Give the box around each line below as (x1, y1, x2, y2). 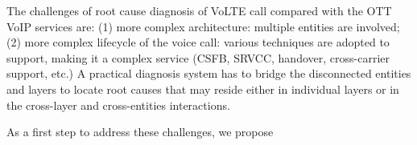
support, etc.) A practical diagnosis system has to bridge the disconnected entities (6, 65, 411, 82)
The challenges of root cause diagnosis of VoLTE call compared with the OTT (6, 2, 392, 18)
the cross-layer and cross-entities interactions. (6, 96, 230, 113)
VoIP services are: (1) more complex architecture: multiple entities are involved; (6, 18, 400, 34)
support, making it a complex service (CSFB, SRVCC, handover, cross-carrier (6, 49, 390, 66)
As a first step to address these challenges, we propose (6, 123, 274, 140)
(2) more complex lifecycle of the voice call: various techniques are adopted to (6, 34, 390, 50)
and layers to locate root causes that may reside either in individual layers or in (6, 80, 399, 97)
